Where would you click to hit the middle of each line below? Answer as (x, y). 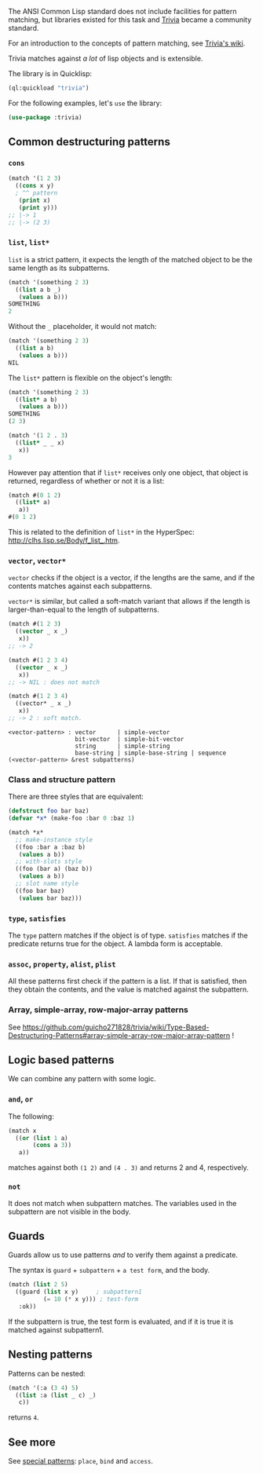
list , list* (29, 243)
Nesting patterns (50, 1355)
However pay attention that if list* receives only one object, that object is (128, 472)
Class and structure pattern (62, 779)
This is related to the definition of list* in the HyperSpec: (101, 532)
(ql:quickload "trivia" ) (49, 88)
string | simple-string (122, 746)
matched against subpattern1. (56, 1329)
